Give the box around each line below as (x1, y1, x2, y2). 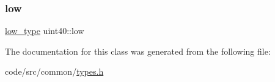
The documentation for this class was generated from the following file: (5, 44, 271, 57)
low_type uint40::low (5, 24, 84, 37)
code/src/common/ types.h (5, 65, 104, 78)
